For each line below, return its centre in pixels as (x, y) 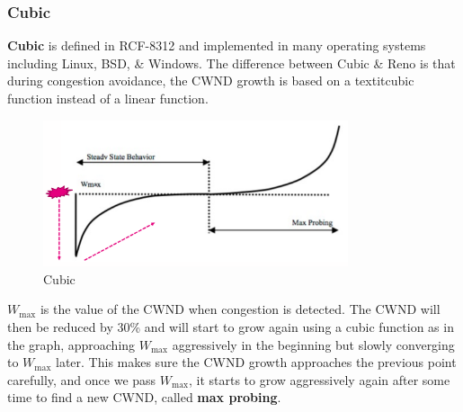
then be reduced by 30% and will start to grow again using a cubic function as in (231, 327)
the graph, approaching (71, 344)
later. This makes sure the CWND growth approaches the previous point (256, 362)
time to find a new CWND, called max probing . (144, 397)
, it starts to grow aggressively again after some (319, 379)
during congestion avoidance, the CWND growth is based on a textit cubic (211, 81)
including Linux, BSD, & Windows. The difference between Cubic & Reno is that (231, 63)
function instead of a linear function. (108, 98)
